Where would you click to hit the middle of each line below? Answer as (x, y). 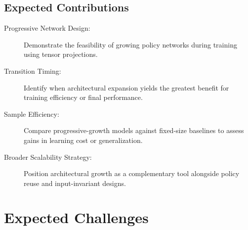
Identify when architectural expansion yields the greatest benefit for (126, 87)
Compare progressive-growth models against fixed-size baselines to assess (134, 130)
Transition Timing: (33, 70)
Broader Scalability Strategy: (48, 157)
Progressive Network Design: (47, 28)
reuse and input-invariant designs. (75, 183)
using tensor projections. (61, 54)
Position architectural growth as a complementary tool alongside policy (132, 173)
